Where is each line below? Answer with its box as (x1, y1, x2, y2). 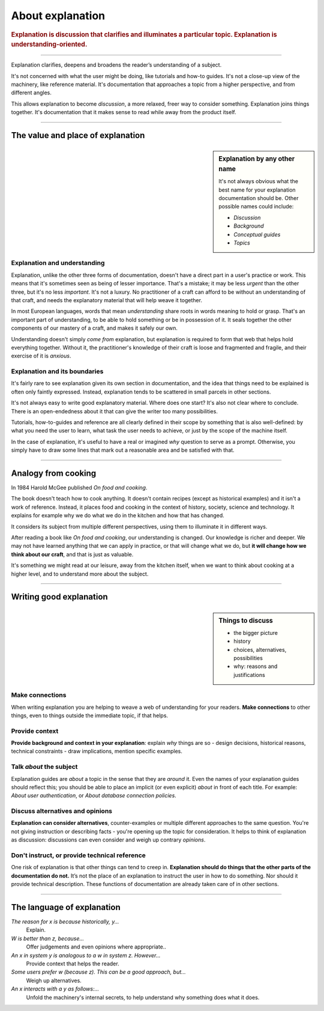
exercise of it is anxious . (11, 352, 71, 360)
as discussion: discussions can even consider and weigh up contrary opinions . (11, 836, 206, 843)
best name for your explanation (218, 186, 296, 193)
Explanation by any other (218, 155, 295, 163)
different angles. (11, 89, 52, 96)
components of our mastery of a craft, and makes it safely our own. (11, 324, 178, 332)
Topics (233, 239, 250, 246)
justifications (233, 671, 265, 678)
